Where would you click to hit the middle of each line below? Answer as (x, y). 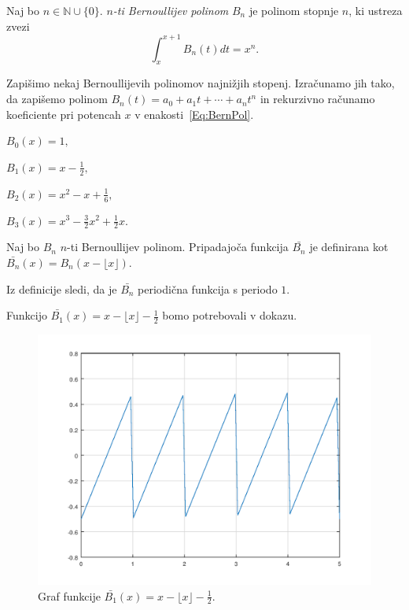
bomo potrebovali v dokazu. (230, 315)
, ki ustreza (376, 10)
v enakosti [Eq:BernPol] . (194, 114)
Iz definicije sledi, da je (62, 288)
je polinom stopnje (294, 10)
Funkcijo (27, 315)
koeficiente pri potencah (64, 114)
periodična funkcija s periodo (208, 288)
